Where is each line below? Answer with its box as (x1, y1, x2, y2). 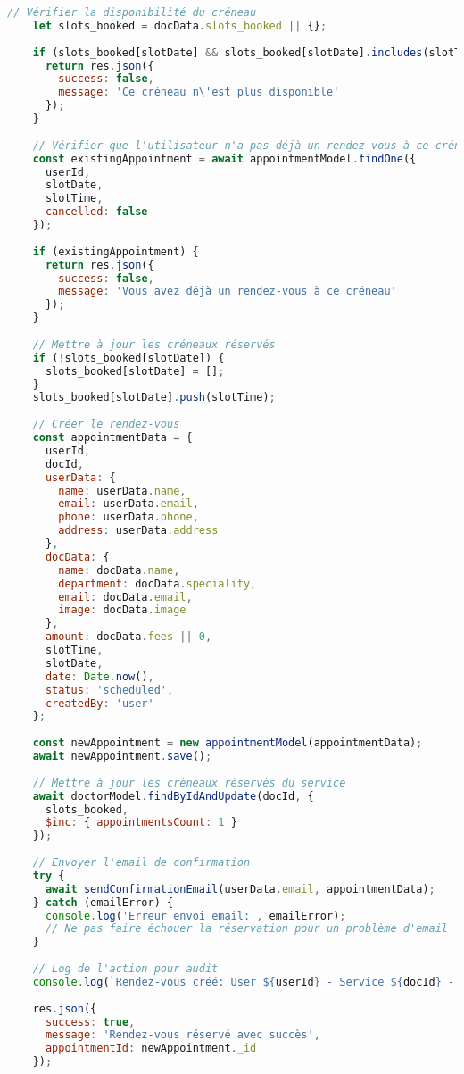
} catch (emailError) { (32, 895, 174, 909)
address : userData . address (58, 524, 219, 537)
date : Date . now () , (45, 670, 154, 683)
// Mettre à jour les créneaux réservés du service (32, 776, 346, 789)
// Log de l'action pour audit (32, 962, 219, 975)
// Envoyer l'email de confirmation (32, 856, 251, 869)
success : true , (45, 1015, 136, 1028)
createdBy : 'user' (45, 696, 154, 710)
